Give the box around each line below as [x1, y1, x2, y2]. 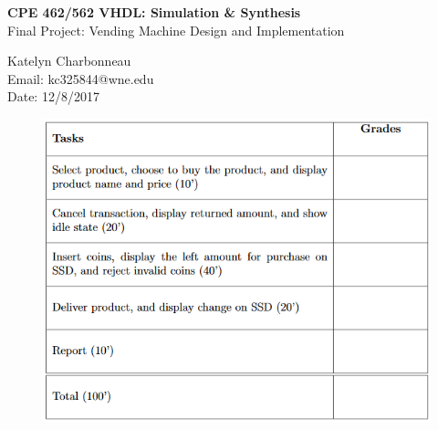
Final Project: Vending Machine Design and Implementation [7, 20, 345, 39]
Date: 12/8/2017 [7, 87, 99, 106]
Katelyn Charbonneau [7, 51, 131, 70]
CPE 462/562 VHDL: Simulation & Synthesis [7, 3, 301, 21]
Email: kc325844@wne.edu [7, 68, 154, 88]
